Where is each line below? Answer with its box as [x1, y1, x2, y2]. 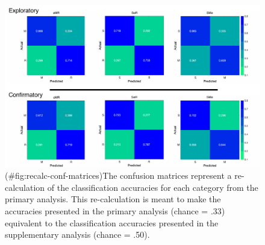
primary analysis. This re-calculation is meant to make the [5, 193, 221, 205]
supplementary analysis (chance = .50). [5, 228, 150, 241]
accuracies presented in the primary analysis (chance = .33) [5, 204, 225, 217]
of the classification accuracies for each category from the [47, 181, 258, 193]
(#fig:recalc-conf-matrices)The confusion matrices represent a [5, 169, 232, 182]
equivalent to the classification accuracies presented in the [5, 216, 219, 229]
